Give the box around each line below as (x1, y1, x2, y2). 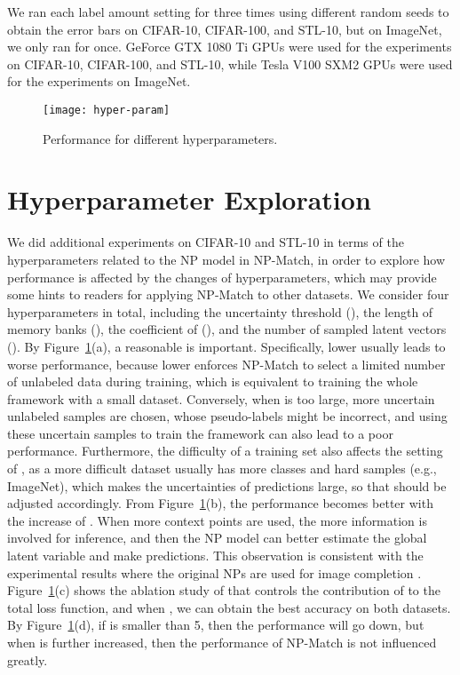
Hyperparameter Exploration (7, 181, 371, 218)
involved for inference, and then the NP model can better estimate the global (7, 528, 427, 547)
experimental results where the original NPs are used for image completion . (7, 563, 422, 582)
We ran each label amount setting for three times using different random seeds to (7, 3, 449, 20)
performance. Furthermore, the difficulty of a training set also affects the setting (7, 441, 443, 460)
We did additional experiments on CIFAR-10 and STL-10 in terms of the (7, 233, 404, 251)
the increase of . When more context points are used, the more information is (7, 511, 427, 529)
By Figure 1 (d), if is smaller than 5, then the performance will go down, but (7, 615, 424, 634)
